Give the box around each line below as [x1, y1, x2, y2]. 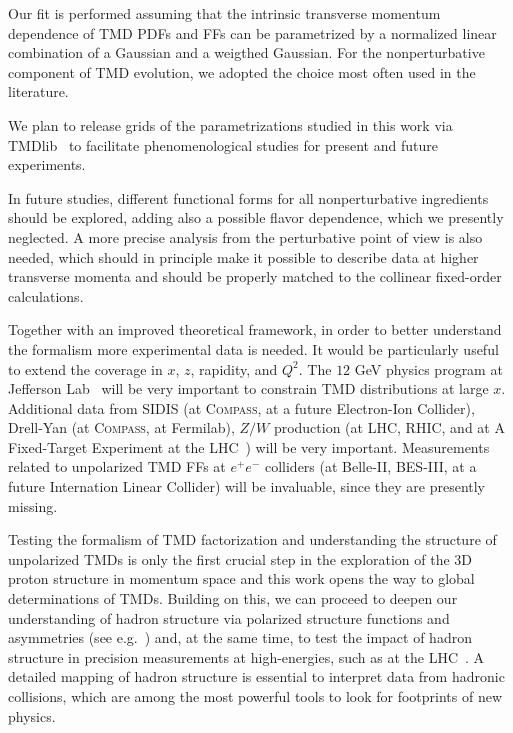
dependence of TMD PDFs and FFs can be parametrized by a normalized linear [8, 22, 497, 43]
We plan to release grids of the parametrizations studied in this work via [8, 114, 453, 135]
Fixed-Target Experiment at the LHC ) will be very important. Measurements [8, 436, 490, 457]
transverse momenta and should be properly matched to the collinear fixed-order [8, 266, 502, 287]
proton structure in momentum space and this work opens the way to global [8, 568, 475, 589]
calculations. [8, 285, 84, 306]
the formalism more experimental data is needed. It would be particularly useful [8, 338, 499, 359]
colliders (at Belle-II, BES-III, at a [264, 456, 477, 477]
